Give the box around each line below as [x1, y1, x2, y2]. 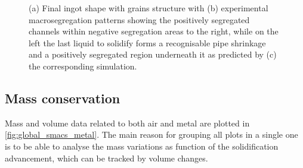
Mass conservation [5, 88, 120, 107]
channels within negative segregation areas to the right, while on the [29, 25, 279, 37]
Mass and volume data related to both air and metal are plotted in [5, 116, 250, 129]
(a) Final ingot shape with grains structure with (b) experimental [29, 2, 268, 14]
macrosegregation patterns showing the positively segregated [29, 13, 250, 26]
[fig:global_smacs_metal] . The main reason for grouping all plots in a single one [5, 128, 298, 141]
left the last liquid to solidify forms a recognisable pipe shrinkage [29, 36, 266, 49]
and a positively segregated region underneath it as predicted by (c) [29, 48, 277, 61]
